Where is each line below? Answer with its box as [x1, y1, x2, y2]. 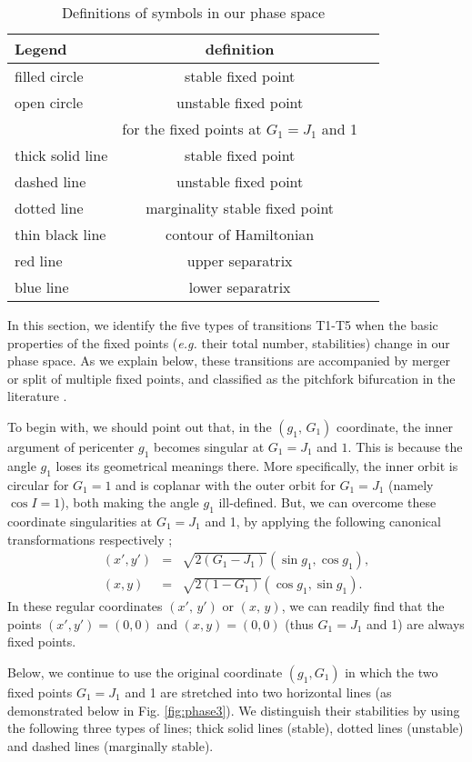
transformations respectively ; [7, 529, 173, 548]
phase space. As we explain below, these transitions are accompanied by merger [7, 351, 451, 370]
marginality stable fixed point [146, 197, 335, 218]
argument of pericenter [7, 436, 135, 456]
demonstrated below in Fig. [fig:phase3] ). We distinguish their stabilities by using [7, 700, 460, 719]
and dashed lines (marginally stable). [7, 736, 214, 755]
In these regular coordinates [7, 597, 163, 616]
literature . [7, 386, 67, 406]
